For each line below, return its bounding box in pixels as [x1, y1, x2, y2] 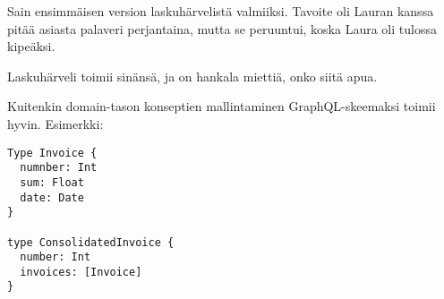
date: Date [20, 191, 84, 204]
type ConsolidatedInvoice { [7, 235, 175, 249]
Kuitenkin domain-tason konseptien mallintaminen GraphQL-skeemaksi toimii [7, 97, 436, 115]
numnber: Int [20, 161, 98, 175]
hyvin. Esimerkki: [7, 114, 104, 132]
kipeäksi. [7, 37, 55, 56]
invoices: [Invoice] [20, 265, 142, 278]
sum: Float [20, 175, 84, 189]
